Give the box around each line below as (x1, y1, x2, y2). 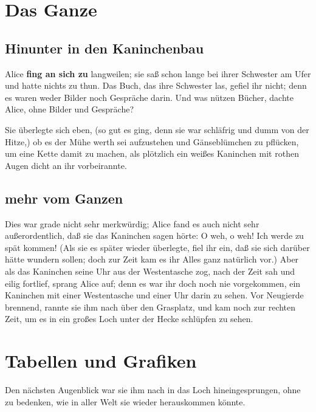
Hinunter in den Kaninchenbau (5, 38, 204, 57)
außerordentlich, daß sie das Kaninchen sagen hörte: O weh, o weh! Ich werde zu (5, 229, 304, 242)
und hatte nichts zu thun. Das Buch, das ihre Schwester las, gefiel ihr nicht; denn (5, 79, 307, 92)
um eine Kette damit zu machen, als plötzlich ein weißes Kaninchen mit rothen (5, 147, 299, 160)
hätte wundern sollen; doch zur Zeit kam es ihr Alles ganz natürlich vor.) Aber (5, 253, 299, 266)
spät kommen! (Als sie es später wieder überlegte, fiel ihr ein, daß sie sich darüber (5, 241, 310, 253)
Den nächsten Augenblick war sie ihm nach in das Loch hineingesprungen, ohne (5, 383, 301, 396)
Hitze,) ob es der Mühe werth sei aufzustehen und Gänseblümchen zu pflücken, (5, 135, 299, 148)
